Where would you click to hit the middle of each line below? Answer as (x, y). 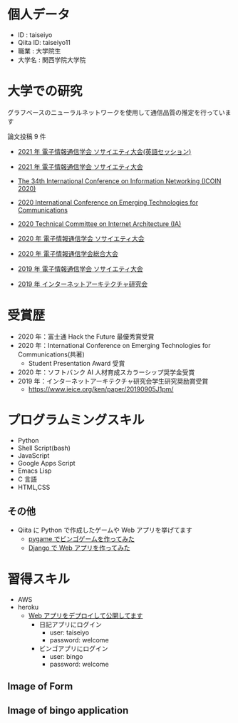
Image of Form (40, 686)
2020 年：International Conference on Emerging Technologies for (114, 345)
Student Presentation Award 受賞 (77, 363)
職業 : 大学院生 (39, 51)
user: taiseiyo (69, 632)
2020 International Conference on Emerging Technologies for (108, 202)
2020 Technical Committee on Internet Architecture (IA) (99, 224)
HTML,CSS (34, 487)
